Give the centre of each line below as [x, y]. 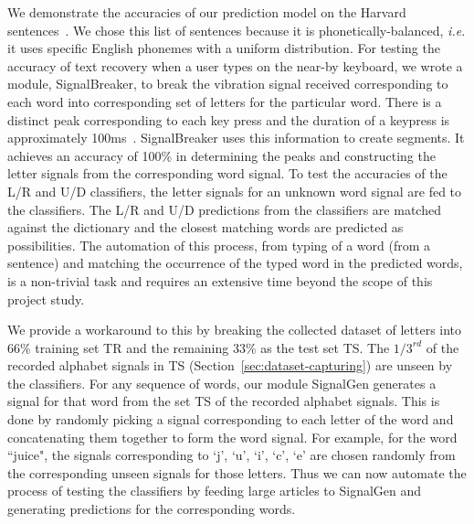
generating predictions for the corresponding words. [152, 509]
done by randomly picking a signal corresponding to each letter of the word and [231, 419]
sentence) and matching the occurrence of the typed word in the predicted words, [235, 263]
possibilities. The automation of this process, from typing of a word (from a [219, 245]
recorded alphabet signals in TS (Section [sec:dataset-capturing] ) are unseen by [230, 365]
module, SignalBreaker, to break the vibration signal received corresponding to [228, 84]
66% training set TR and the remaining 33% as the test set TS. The [199, 347]
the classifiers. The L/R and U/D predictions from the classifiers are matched [224, 209]
